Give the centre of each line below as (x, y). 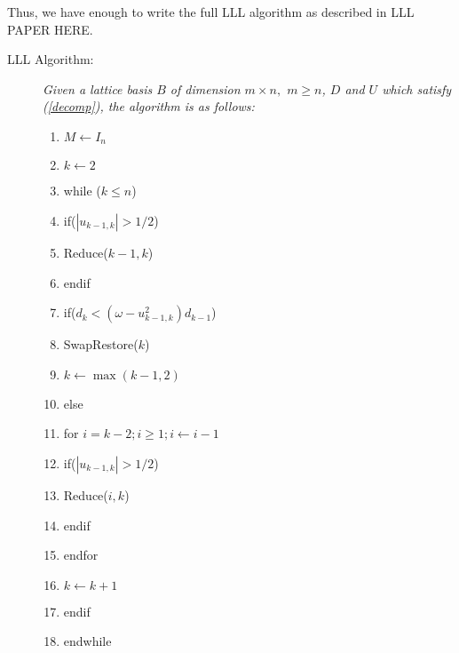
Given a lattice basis (98, 88)
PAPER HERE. (50, 29)
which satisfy (417, 88)
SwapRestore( (101, 344)
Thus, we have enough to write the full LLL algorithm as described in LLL (211, 12)
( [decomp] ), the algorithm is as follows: (149, 106)
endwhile (87, 641)
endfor (81, 555)
